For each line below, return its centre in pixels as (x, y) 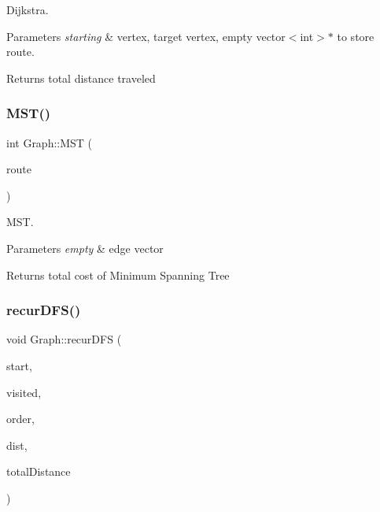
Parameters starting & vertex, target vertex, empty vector (146, 36)
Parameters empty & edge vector (85, 248)
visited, (24, 392)
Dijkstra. (28, 9)
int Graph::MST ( (50, 142)
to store (356, 36)
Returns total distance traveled (81, 78)
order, (20, 419)
